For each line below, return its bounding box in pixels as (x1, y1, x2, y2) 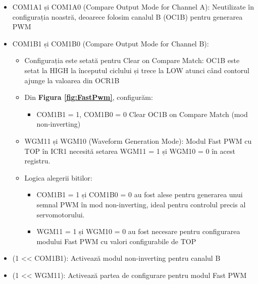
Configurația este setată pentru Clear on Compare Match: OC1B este (24, 55, 240, 66)
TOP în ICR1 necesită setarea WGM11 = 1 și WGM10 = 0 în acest (24, 145, 235, 156)
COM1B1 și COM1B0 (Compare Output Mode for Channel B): (12, 38, 209, 48)
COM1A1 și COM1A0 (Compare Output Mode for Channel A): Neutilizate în (12, 2, 254, 12)
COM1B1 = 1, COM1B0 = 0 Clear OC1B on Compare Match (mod (36, 108, 248, 119)
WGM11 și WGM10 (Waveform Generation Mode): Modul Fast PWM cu (24, 135, 252, 146)
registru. (24, 155, 50, 166)
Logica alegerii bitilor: (24, 172, 92, 183)
